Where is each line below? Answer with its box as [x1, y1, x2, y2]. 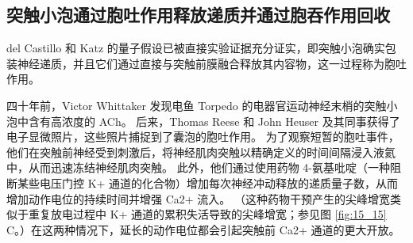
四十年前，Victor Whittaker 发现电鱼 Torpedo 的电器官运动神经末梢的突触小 [6, 97, 398, 113]
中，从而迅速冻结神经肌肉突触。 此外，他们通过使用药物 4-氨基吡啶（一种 [6, 159, 390, 176]
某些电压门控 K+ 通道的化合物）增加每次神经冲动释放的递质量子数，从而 [17, 174, 399, 191]
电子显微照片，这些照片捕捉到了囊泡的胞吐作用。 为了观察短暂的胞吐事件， [6, 128, 399, 145]
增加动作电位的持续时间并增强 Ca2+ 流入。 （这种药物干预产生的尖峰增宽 [6, 190, 390, 207]
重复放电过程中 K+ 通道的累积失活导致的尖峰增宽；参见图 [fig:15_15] [28, 206, 387, 222]
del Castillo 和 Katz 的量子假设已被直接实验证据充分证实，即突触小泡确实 [6, 40, 385, 56]
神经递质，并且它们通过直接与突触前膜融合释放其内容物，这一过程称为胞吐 [17, 55, 407, 71]
